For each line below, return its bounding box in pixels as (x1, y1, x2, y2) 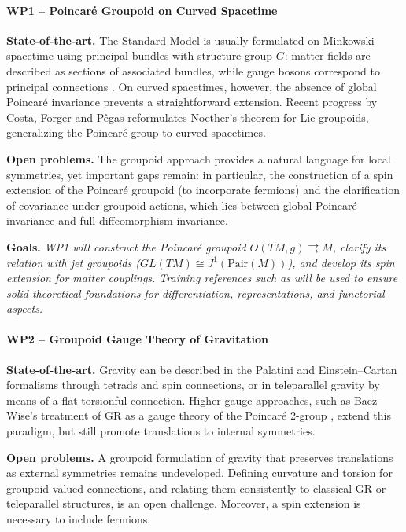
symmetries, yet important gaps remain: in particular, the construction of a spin (6, 166, 393, 182)
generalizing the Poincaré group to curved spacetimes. (6, 124, 266, 141)
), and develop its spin (287, 254, 395, 270)
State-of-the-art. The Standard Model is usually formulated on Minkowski (6, 31, 375, 48)
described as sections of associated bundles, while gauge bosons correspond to (6, 62, 380, 79)
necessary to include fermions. (6, 511, 151, 527)
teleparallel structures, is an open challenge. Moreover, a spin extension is (6, 495, 361, 512)
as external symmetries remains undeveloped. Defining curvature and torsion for (6, 464, 393, 481)
